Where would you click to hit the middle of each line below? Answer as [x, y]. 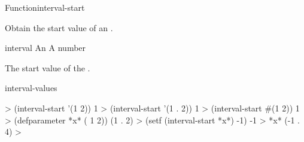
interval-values [31, 88]
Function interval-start [45, 7]
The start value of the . [48, 67]
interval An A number [45, 48]
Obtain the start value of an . [59, 27]
